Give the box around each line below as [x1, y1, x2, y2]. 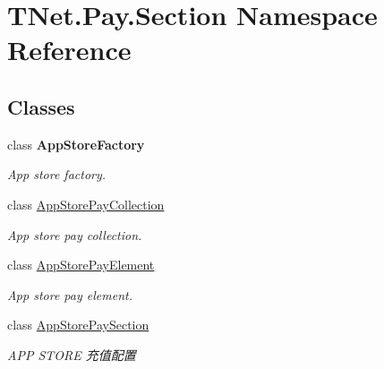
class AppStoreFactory [7, 134, 145, 153]
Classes [7, 92, 75, 120]
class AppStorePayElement [7, 255, 155, 274]
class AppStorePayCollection [7, 194, 165, 213]
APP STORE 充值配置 [7, 345, 136, 364]
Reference [7, 31, 132, 68]
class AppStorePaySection [7, 315, 149, 334]
